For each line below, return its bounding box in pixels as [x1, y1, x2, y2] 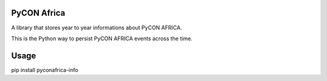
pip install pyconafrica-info [11, 66, 79, 73]
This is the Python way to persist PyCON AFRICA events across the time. [11, 35, 193, 42]
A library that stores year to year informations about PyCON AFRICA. [11, 24, 182, 31]
